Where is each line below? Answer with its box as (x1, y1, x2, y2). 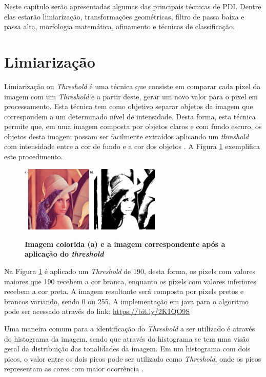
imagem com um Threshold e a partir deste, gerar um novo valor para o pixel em (4, 91, 258, 101)
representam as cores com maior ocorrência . (4, 363, 144, 374)
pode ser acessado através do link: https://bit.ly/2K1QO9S (4, 306, 190, 317)
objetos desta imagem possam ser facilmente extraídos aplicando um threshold (4, 131, 249, 141)
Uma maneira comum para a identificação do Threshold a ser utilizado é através (4, 323, 255, 333)
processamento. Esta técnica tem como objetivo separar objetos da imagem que (4, 101, 253, 112)
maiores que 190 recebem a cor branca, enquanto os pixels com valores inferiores (4, 276, 256, 286)
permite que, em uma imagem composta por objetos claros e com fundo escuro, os (4, 121, 262, 132)
